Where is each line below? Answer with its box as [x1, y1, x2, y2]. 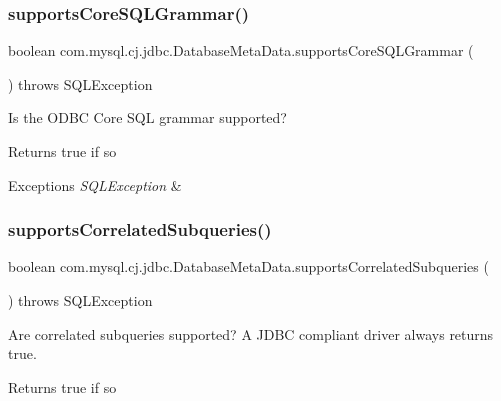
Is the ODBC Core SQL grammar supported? [8, 107, 287, 128]
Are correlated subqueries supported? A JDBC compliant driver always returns [8, 323, 494, 344]
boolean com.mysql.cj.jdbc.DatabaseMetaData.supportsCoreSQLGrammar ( [8, 40, 474, 61]
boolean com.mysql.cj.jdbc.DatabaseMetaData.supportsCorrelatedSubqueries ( [8, 256, 489, 277]
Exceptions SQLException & [8, 174, 182, 195]
